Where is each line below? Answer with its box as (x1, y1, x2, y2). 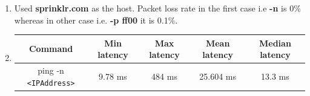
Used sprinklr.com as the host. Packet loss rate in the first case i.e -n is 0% (14, 2, 301, 14)
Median (259, 36, 291, 49)
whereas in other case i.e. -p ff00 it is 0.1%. (14, 13, 178, 26)
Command (28, 42, 73, 55)
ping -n (38, 64, 64, 77)
